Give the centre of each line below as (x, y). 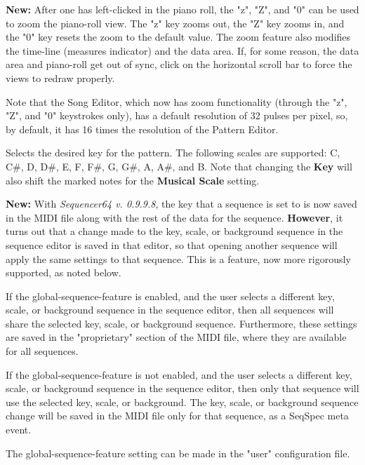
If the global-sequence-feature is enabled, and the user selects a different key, (170, 296)
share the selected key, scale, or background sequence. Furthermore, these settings (181, 323)
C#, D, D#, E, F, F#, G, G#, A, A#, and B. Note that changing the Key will (179, 166)
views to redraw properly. (60, 77)
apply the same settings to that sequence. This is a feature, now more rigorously (178, 258)
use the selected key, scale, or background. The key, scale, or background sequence (182, 402)
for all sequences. (42, 351)
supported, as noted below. (64, 272)
